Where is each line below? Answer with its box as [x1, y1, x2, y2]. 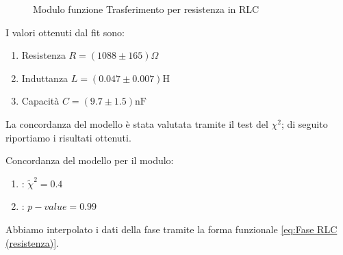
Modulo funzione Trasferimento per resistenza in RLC [33, 2, 259, 16]
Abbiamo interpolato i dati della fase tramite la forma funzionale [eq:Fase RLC [5, 222, 338, 236]
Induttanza [21, 70, 68, 85]
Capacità [21, 94, 60, 108]
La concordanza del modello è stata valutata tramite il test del [5, 116, 268, 131]
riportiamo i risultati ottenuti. [5, 130, 131, 144]
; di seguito [281, 116, 328, 131]
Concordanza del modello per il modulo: [5, 153, 174, 167]
